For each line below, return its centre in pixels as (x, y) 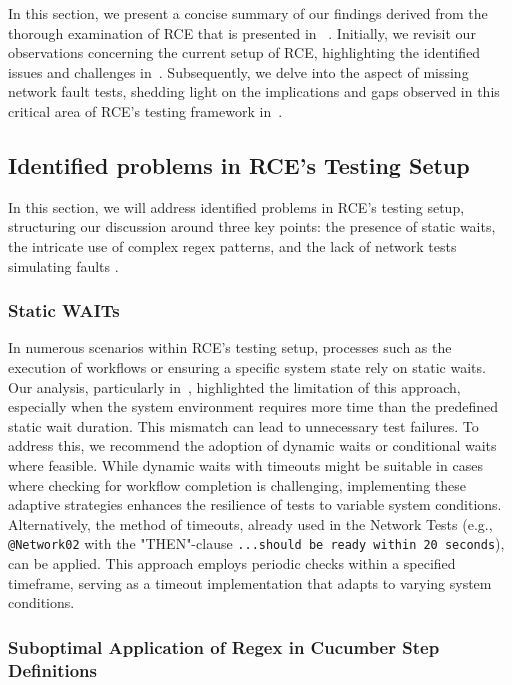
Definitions (52, 669)
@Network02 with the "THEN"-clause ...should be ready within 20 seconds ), (256, 543)
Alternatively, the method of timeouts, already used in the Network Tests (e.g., (250, 523)
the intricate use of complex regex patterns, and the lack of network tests (232, 245)
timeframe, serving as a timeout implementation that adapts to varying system (250, 582)
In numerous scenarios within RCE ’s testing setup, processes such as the (230, 347)
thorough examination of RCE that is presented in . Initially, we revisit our (242, 32)
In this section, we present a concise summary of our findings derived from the (248, 13)
